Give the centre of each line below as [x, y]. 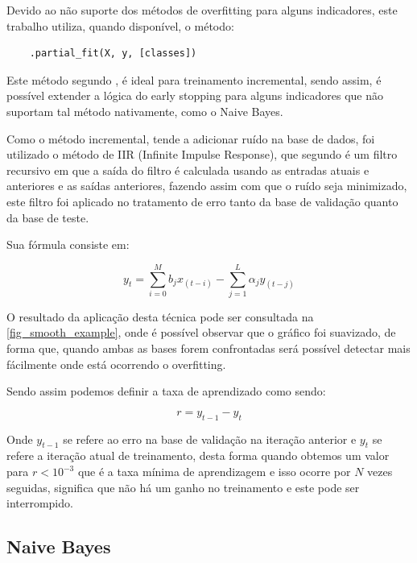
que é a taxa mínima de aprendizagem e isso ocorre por [214, 471]
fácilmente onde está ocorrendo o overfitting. [116, 364]
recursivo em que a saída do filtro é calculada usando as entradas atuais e [188, 170]
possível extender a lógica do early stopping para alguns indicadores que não [195, 95]
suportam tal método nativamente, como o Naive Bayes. [145, 111]
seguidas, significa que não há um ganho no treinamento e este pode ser [183, 487]
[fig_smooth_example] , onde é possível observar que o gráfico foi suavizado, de [201, 332]
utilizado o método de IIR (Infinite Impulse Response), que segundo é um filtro [202, 154]
